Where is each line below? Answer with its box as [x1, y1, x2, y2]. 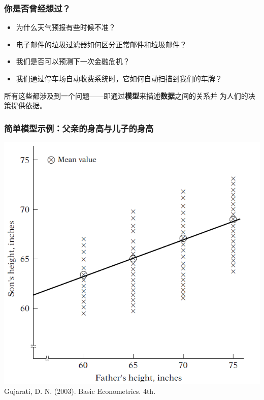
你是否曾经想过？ [4, 2, 71, 14]
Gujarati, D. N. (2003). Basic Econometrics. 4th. [4, 386, 156, 396]
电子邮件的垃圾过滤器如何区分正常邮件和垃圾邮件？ [16, 39, 187, 49]
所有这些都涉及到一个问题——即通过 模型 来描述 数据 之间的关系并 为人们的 [4, 90, 248, 101]
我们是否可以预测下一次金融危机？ [16, 56, 130, 67]
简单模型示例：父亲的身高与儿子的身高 [4, 121, 154, 134]
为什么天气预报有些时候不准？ [16, 22, 116, 33]
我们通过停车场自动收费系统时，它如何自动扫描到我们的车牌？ [16, 73, 222, 83]
